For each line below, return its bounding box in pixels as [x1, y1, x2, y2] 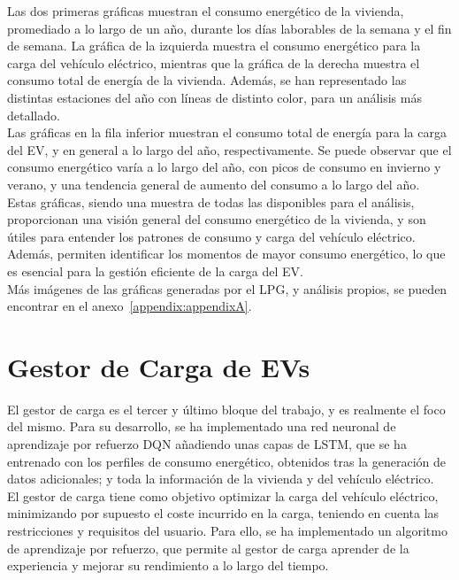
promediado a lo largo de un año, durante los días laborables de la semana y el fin [7, 19, 452, 37]
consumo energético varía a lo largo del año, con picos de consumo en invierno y [7, 158, 441, 176]
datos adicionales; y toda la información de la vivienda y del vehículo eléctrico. [7, 469, 434, 488]
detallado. [7, 105, 60, 124]
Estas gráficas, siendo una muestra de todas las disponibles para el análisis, [7, 192, 415, 211]
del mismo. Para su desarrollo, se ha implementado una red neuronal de [7, 417, 396, 436]
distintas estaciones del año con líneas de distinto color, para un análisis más [7, 88, 422, 106]
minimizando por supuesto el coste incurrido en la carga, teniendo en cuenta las [7, 504, 440, 522]
